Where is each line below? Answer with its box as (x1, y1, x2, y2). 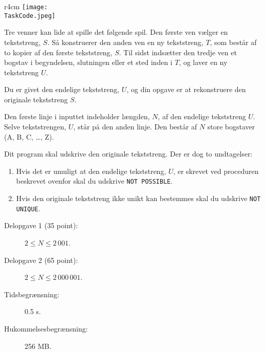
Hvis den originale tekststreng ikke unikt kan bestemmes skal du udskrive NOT (16, 193, 261, 204)
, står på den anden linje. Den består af (73, 121, 197, 132)
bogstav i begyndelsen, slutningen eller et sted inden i (4, 57, 172, 68)
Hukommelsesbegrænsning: (4, 323, 88, 334)
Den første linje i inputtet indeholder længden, (4, 111, 150, 122)
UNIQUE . (16, 203, 40, 213)
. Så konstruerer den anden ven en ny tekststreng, (47, 36, 204, 47)
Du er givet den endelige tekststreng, (4, 84, 120, 95)
